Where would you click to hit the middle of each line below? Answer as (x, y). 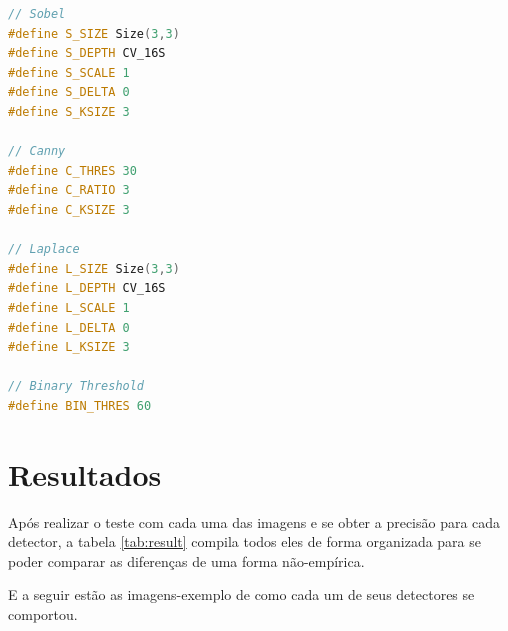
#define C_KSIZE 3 (69, 209)
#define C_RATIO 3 (69, 190)
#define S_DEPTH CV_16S (87, 53)
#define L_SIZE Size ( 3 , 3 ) (94, 268)
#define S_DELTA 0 (69, 92)
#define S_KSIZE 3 (69, 111)
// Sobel (37, 14)
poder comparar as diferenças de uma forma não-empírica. (186, 560)
